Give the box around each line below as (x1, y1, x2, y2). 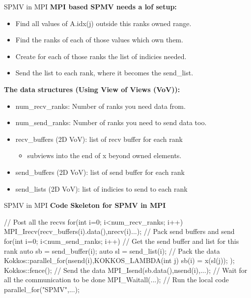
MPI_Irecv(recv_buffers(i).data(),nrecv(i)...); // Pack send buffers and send (4, 226, 235, 236)
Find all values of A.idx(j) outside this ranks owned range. (15, 18, 192, 28)
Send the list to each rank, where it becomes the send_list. (15, 67, 194, 78)
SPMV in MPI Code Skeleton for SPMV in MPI (4, 200, 166, 210)
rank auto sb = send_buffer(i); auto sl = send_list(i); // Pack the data (4, 245, 220, 256)
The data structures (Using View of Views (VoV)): (4, 84, 180, 94)
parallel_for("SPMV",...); (4, 284, 80, 294)
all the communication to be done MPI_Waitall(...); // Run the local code (4, 274, 229, 285)
